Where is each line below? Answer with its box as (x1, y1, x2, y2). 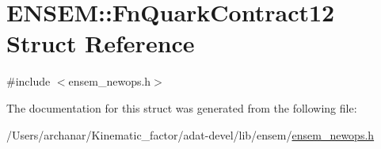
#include (6, 73, 51, 90)
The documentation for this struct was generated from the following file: (6, 99, 357, 116)
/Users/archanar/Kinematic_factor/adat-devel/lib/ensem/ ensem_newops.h (6, 126, 375, 143)
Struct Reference (6, 27, 195, 59)
